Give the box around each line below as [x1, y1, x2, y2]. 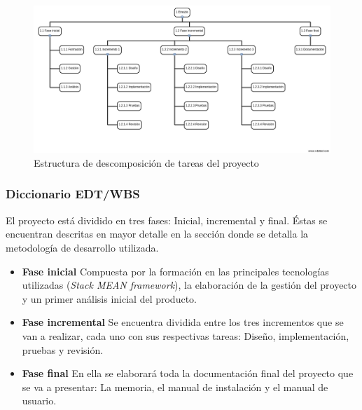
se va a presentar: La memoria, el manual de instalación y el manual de [22, 379, 328, 394]
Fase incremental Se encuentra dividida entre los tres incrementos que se [22, 315, 344, 329]
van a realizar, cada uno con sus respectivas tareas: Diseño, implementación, [22, 328, 349, 343]
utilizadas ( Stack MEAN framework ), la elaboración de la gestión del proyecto [22, 278, 357, 292]
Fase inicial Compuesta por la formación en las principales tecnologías [22, 264, 329, 278]
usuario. [22, 393, 57, 408]
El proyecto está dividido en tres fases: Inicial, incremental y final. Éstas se [6, 212, 328, 227]
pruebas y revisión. [22, 342, 104, 357]
